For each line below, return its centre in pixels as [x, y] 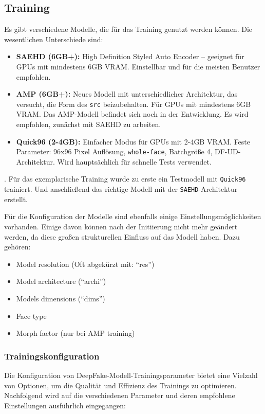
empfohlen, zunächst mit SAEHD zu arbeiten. [89, 124]
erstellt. [16, 199]
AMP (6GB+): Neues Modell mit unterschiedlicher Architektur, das [127, 94]
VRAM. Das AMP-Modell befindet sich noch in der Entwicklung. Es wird [132, 114]
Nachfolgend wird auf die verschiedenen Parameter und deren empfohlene [120, 395]
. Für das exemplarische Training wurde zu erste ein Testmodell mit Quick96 [125, 179]
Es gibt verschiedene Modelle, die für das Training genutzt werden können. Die [128, 29]
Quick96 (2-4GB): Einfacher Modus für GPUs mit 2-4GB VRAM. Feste [133, 141]
